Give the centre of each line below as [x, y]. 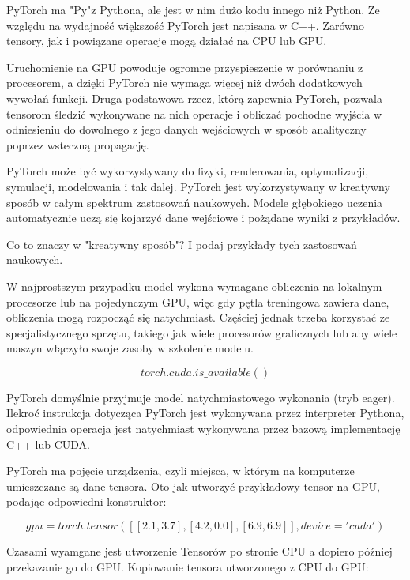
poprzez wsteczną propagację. [78, 144]
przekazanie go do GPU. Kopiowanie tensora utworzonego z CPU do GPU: [188, 566]
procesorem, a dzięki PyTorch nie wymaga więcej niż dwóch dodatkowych [184, 83]
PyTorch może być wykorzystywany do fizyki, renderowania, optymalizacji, [188, 171]
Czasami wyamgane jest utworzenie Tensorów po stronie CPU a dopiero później [199, 551]
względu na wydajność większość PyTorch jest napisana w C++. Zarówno [185, 25]
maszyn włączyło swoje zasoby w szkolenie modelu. [130, 348]
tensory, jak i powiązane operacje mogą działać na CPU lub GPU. [167, 41]
